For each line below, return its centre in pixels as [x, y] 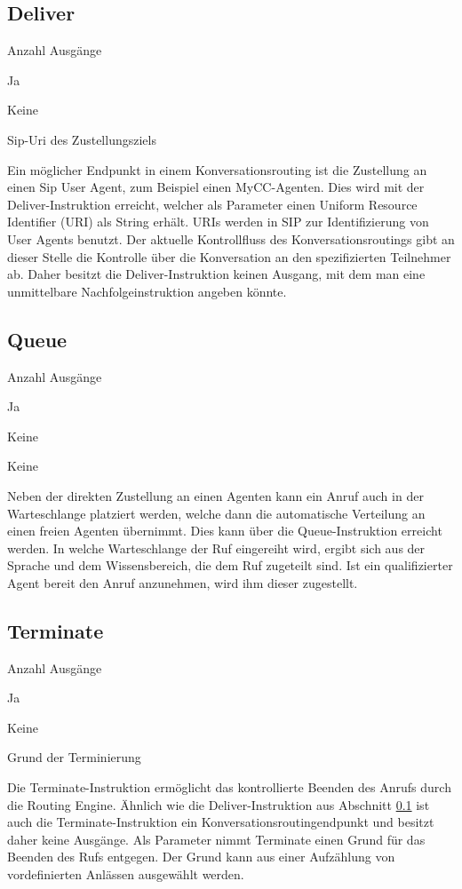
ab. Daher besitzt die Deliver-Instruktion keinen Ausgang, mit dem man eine [216, 274]
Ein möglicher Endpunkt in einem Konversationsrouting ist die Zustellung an [217, 169]
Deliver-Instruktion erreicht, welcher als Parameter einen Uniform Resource [212, 204]
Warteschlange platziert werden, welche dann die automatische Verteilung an [216, 513]
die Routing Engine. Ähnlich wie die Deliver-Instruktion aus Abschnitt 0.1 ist [219, 804]
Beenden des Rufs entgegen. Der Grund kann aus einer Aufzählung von [201, 857]
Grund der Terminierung [74, 757]
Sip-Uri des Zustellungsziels [82, 139]
